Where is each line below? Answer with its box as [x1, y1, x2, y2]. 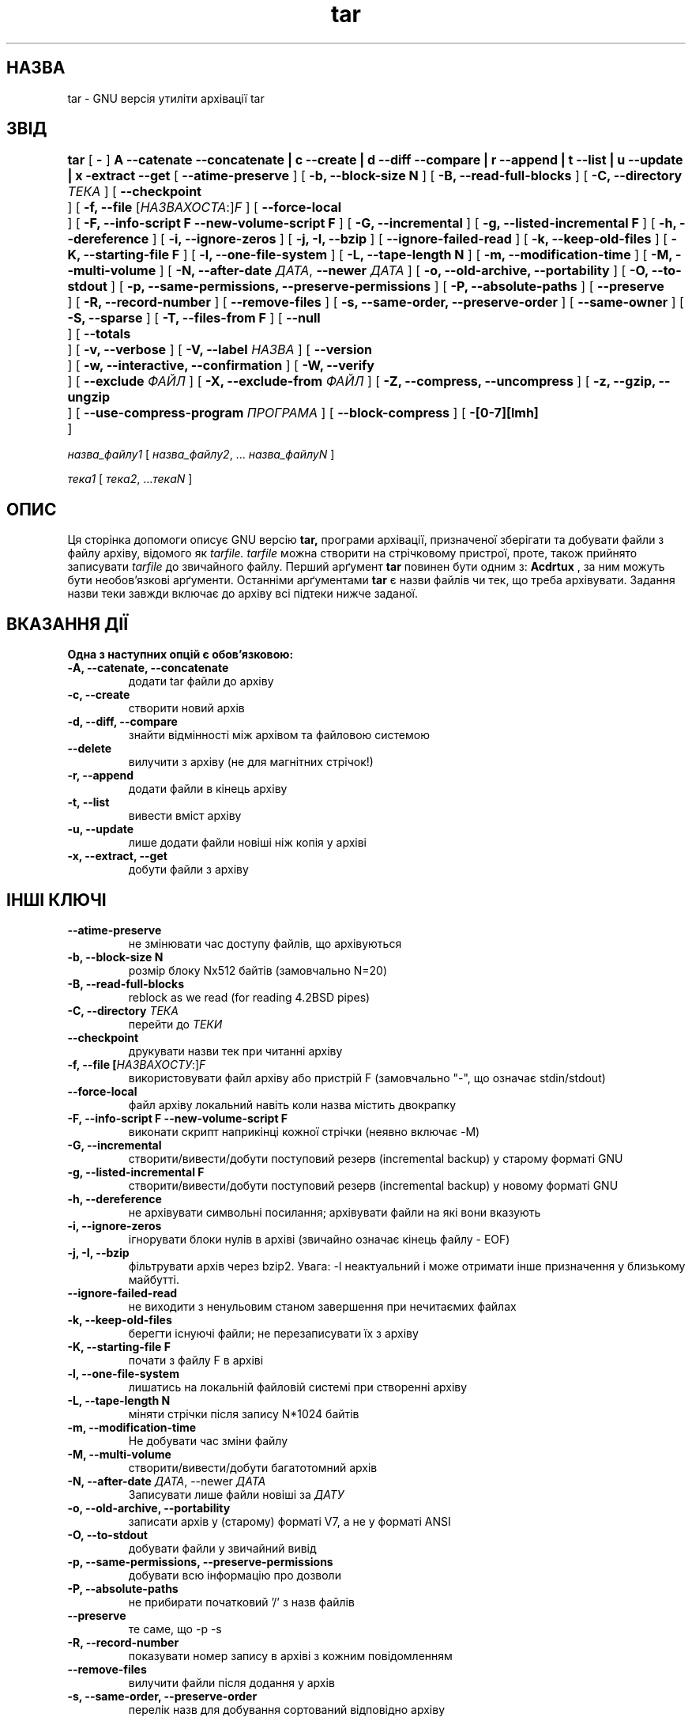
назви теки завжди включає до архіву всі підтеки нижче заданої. [67, 587, 418, 601]
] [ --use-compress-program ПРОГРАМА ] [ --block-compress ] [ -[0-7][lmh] [67, 405, 539, 421]
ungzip [67, 389, 111, 406]
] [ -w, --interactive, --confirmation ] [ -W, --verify [67, 357, 374, 374]
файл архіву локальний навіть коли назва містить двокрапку [128, 1097, 457, 1111]
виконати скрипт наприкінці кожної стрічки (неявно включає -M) [128, 1124, 480, 1138]
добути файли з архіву [128, 862, 249, 877]
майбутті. [128, 1272, 179, 1286]
